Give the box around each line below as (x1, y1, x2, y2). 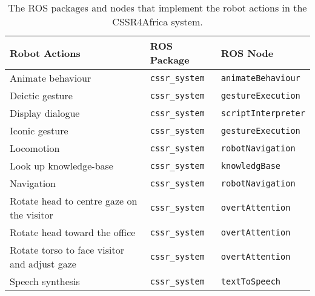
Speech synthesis (10, 274, 80, 288)
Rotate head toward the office (10, 225, 136, 239)
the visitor (10, 208, 53, 222)
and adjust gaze (10, 257, 76, 271)
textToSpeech (220, 276, 281, 286)
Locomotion (10, 141, 60, 155)
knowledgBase (220, 160, 281, 171)
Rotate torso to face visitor (10, 243, 124, 257)
